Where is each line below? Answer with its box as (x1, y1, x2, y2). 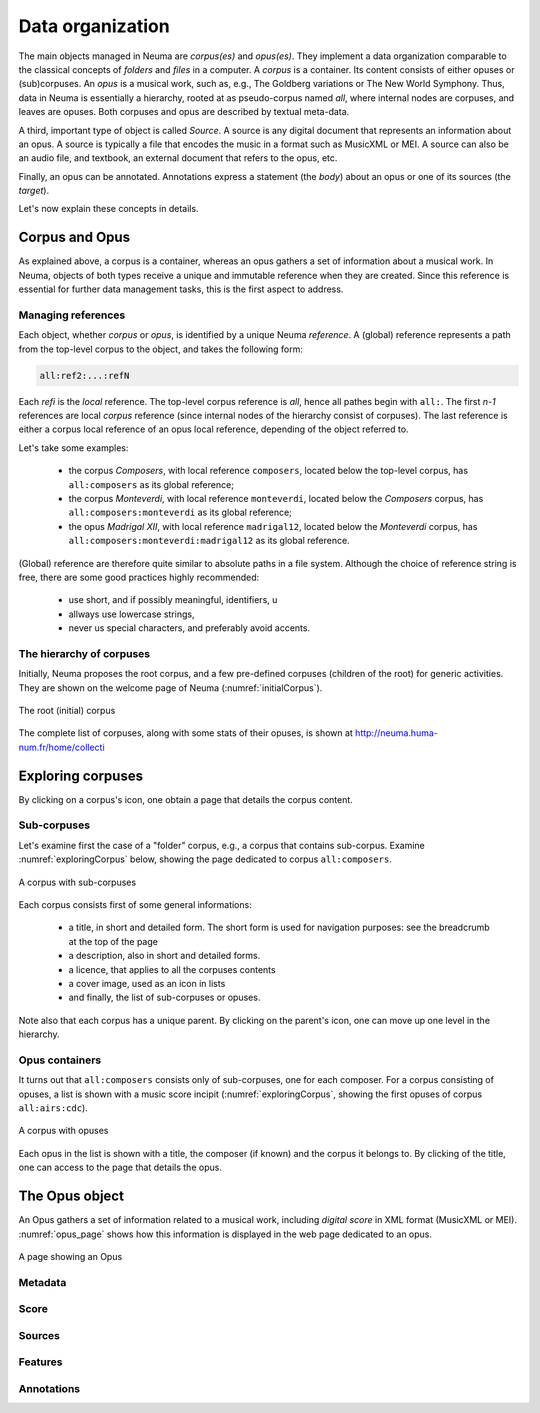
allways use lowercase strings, (68, 608, 195, 620)
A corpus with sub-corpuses (18, 876, 137, 888)
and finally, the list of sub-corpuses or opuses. (68, 991, 261, 1004)
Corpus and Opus (18, 229, 130, 246)
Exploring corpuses (18, 767, 144, 784)
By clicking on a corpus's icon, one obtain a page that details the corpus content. (18, 793, 354, 805)
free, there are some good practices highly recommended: (18, 571, 260, 583)
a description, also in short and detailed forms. (68, 950, 261, 962)
